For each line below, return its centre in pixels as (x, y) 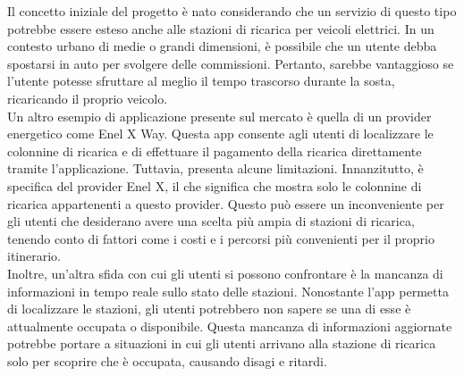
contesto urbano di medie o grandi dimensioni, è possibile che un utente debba (222, 46)
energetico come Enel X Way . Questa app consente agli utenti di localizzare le (220, 134)
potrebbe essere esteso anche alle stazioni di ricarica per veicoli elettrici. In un (221, 28)
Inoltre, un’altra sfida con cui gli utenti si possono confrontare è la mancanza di (225, 273)
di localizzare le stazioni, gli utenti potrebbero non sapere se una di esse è (209, 309)
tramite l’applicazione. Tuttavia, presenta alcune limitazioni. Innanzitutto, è (215, 168)
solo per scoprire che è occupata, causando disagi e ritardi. (167, 360)
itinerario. (34, 256)
